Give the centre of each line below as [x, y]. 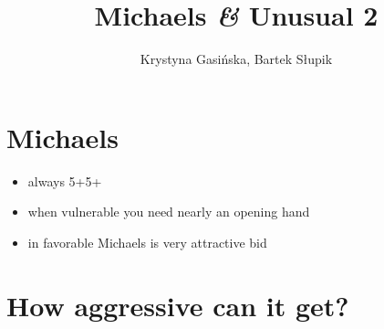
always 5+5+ [65, 180]
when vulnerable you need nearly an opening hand [169, 212]
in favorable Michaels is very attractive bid [147, 242]
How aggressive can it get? [178, 305]
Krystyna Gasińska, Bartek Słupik [236, 59]
